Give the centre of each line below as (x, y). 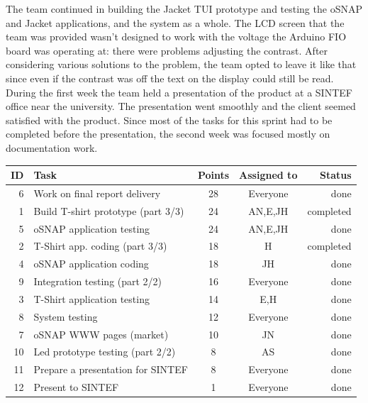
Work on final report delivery (97, 193)
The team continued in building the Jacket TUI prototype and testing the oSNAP (184, 9)
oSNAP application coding (91, 264)
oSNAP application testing (92, 228)
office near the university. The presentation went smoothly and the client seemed (181, 106)
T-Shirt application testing (91, 298)
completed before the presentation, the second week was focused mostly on (168, 134)
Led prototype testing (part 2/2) (105, 352)
